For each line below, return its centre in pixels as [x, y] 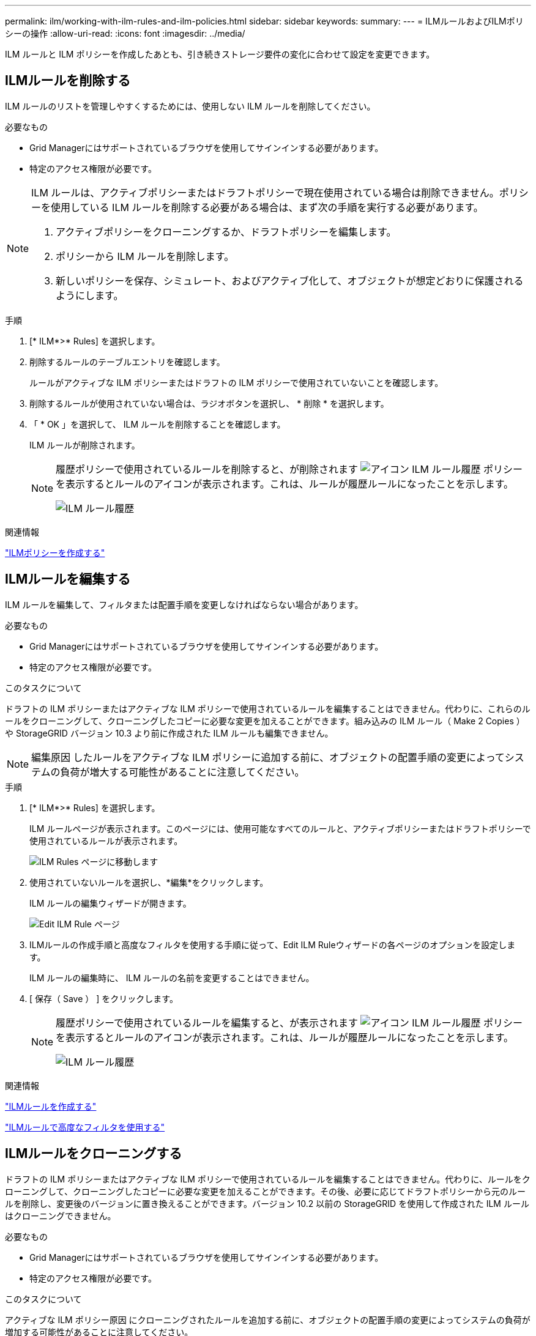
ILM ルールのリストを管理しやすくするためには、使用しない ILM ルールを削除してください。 [190, 106]
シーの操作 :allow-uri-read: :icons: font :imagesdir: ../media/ [125, 33]
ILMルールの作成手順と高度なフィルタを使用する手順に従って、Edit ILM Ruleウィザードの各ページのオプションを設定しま [273, 944]
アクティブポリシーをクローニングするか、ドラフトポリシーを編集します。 [226, 232]
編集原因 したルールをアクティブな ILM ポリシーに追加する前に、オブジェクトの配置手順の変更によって [268, 757]
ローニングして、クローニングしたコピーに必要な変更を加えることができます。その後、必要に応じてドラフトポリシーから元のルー [266, 1191]
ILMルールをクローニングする [94, 1154]
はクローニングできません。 [61, 1215]
